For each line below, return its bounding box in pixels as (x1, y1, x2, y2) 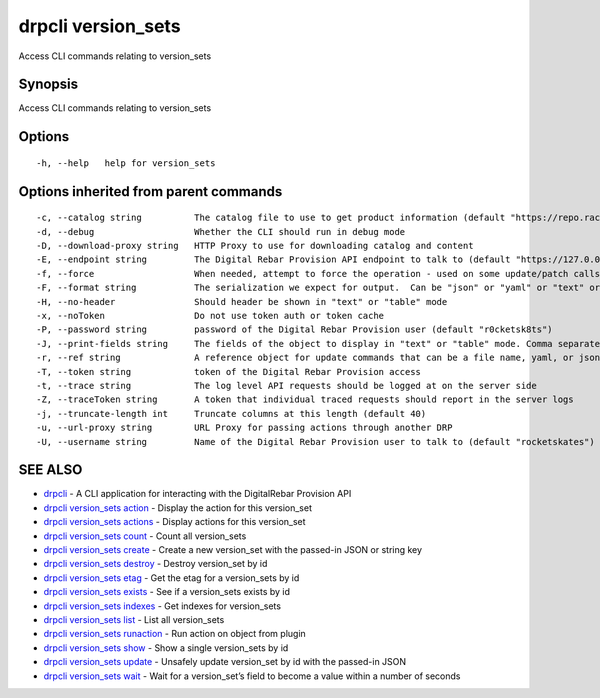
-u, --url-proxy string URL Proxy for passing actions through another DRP (36, 422, 453, 434)
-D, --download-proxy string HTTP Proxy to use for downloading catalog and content (36, 240, 474, 252)
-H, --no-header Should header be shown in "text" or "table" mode (36, 296, 448, 307)
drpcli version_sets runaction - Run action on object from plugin (43, 628, 307, 640)
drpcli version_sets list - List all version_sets (43, 613, 225, 625)
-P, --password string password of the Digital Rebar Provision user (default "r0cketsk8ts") (36, 324, 554, 335)
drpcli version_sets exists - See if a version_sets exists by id (43, 586, 290, 598)
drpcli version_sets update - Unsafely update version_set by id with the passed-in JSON (43, 656, 407, 668)
